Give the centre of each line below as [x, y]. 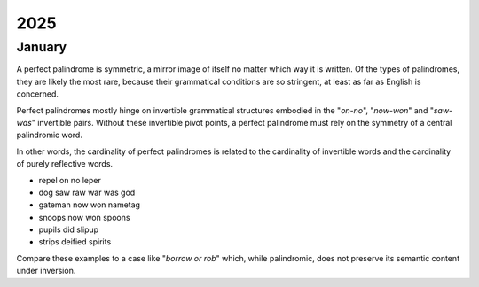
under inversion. [46, 271]
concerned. [38, 94]
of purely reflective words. [65, 164]
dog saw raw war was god [87, 192]
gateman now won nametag [90, 205]
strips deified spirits [75, 242]
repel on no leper [70, 180]
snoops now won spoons [84, 217]
